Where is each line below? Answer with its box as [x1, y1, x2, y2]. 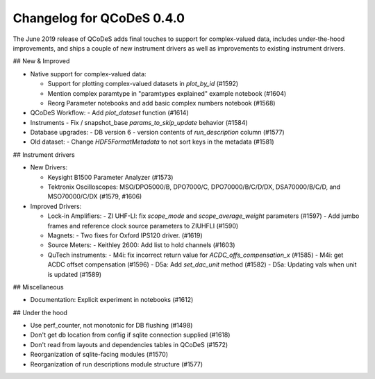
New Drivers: [30, 163, 68, 171]
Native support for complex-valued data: [30, 69, 147, 78]
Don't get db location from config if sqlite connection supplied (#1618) [30, 330, 231, 339]
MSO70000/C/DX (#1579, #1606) [47, 192, 142, 201]
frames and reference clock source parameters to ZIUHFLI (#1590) [47, 221, 239, 230]
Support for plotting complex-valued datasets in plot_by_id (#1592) [47, 80, 239, 88]
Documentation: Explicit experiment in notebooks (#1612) [30, 296, 194, 304]
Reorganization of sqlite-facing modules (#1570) [30, 351, 168, 359]
